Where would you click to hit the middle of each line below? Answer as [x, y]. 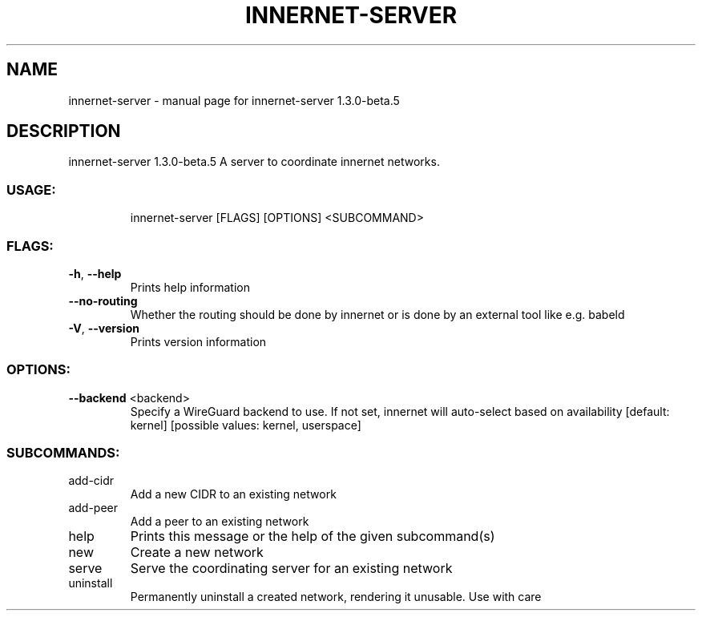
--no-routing [103, 300]
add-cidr [91, 481]
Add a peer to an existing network [220, 522]
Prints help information [190, 287]
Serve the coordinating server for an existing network [291, 569]
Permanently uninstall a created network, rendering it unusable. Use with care [336, 597]
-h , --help [95, 273]
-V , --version [104, 328]
